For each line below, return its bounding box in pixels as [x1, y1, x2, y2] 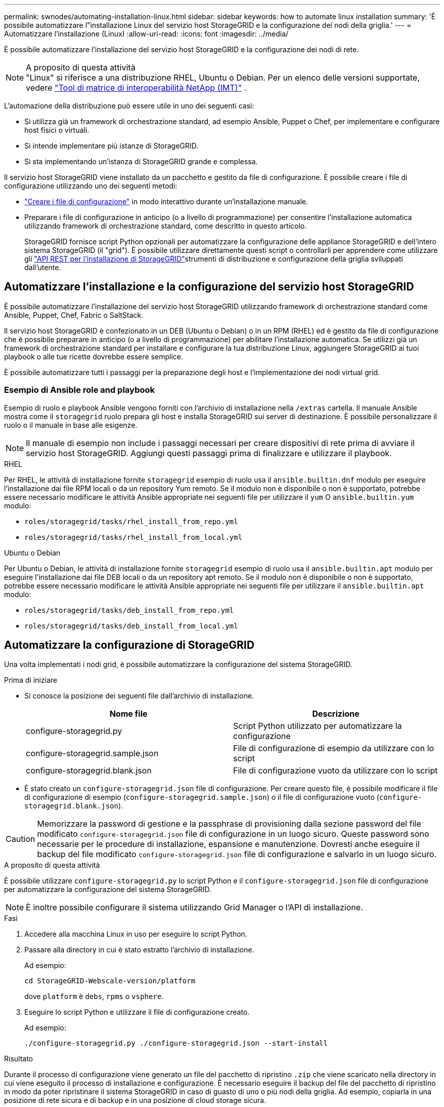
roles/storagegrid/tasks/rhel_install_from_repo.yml [24, 517, 238, 526]
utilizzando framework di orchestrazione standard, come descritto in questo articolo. [24, 222, 307, 230]
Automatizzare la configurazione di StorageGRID [4, 639, 254, 652]
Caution [6, 834, 35, 844]
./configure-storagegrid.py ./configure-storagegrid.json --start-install [24, 1039, 328, 1048]
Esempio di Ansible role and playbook [4, 385, 155, 395]
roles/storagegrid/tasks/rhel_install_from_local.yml [24, 533, 242, 541]
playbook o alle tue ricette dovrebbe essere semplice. [4, 352, 183, 361]
